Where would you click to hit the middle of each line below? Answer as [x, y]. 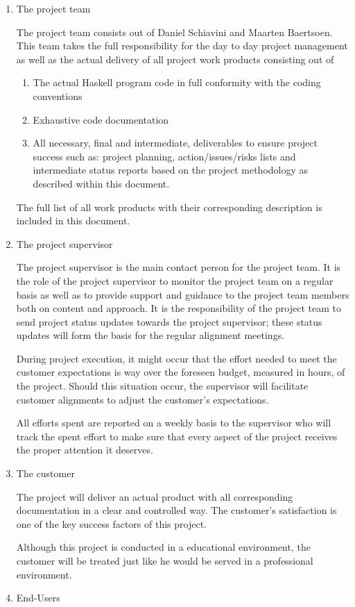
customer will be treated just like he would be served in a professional [165, 560]
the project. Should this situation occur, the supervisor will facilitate [162, 386]
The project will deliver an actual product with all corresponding [155, 496]
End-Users [38, 598]
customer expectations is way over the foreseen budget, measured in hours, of [181, 372]
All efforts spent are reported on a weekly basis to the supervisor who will [174, 423]
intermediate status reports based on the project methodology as [171, 170]
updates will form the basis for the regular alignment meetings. [150, 335]
